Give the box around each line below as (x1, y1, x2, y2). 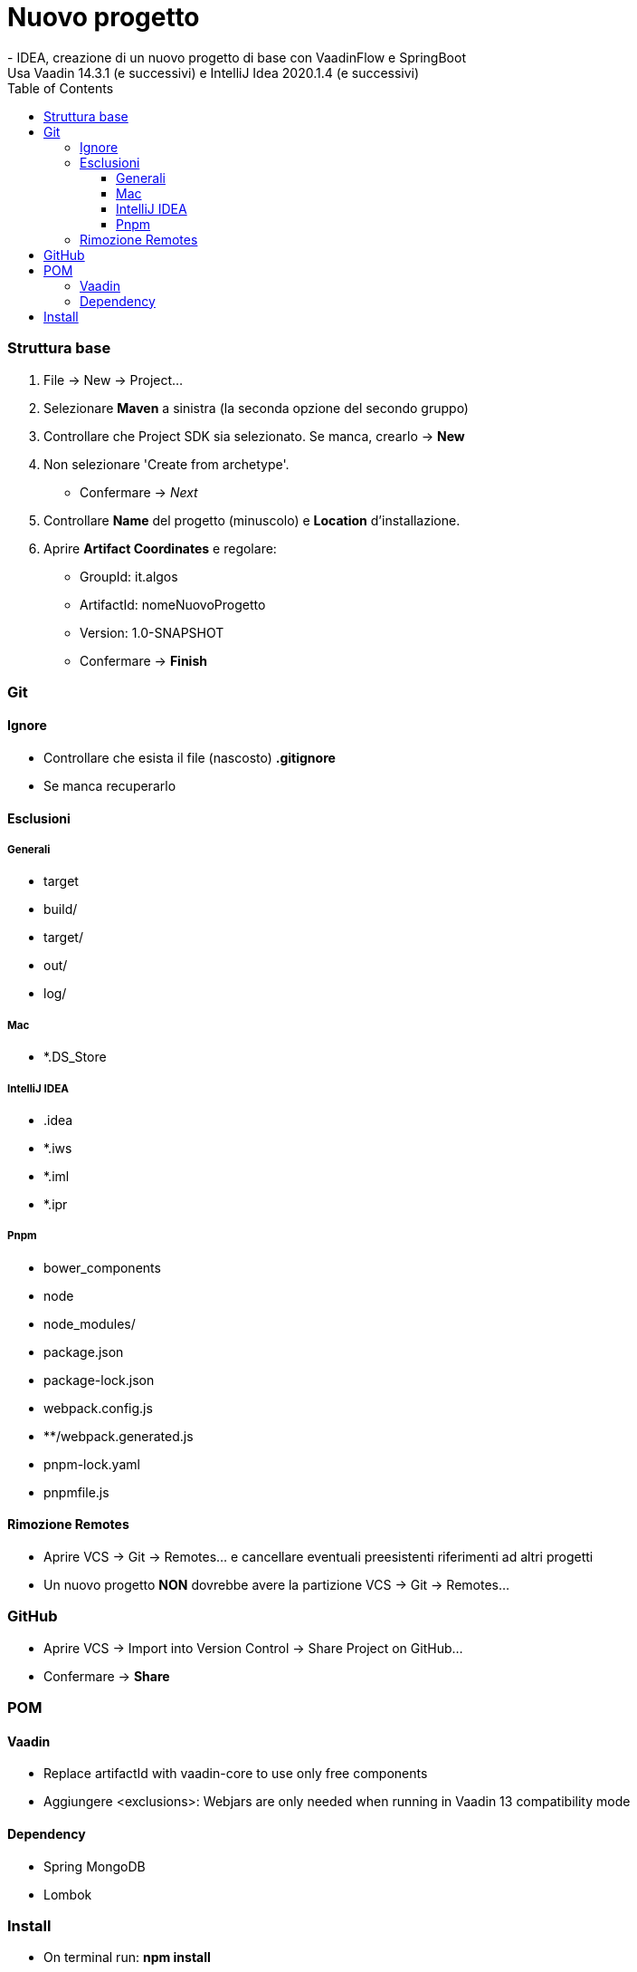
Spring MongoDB (43, 1858, 146, 1874)
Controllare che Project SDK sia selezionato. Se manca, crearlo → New (43, 428, 465, 444)
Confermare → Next (80, 484, 198, 500)
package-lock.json (43, 1371, 155, 1388)
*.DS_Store (43, 1049, 107, 1065)
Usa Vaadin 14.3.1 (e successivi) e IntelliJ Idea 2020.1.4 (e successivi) (7, 64, 420, 81)
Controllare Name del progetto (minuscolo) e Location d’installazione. (43, 512, 461, 528)
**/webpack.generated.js (43, 1428, 194, 1444)
